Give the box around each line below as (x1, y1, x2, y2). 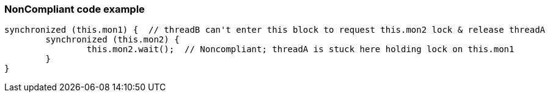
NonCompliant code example (4, 3, 145, 15)
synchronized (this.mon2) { (45, 35, 180, 45)
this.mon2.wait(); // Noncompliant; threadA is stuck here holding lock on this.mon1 (86, 44, 515, 55)
